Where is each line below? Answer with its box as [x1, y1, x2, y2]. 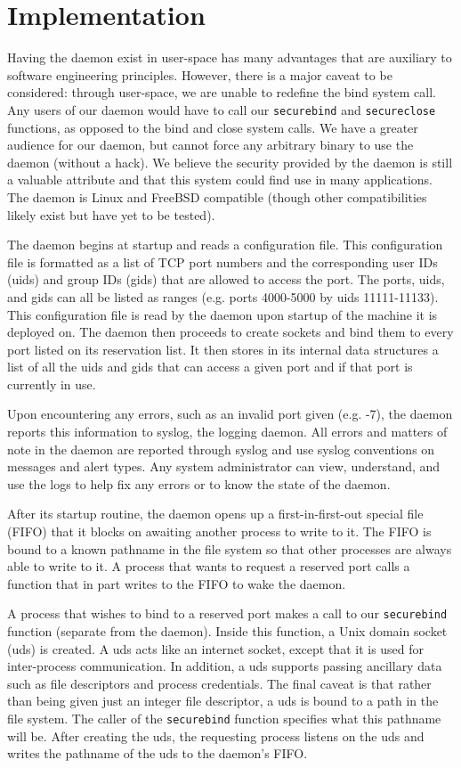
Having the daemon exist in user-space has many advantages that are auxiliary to [7, 48, 452, 67]
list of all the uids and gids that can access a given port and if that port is [7, 357, 413, 376]
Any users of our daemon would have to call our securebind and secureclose [7, 100, 436, 118]
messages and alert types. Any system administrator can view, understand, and [7, 457, 441, 476]
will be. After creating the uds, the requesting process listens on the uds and [7, 726, 425, 745]
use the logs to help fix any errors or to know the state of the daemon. [7, 474, 391, 493]
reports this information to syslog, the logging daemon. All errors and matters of [7, 422, 448, 441]
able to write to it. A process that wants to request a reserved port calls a [7, 557, 410, 576]
